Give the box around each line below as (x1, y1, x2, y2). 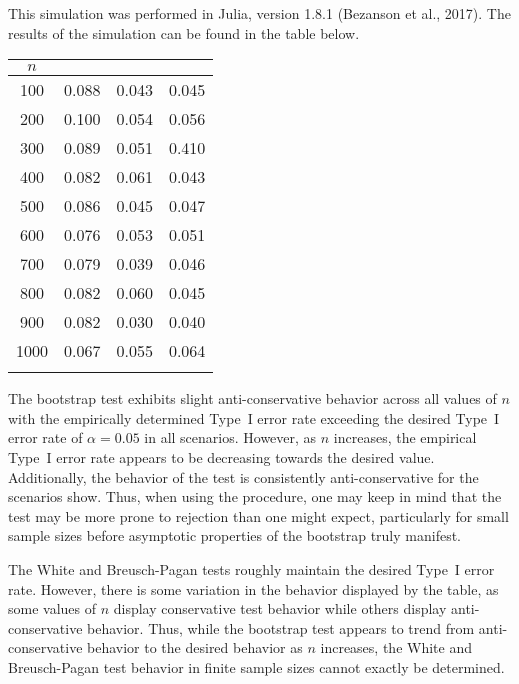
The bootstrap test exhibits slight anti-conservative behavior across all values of (8, 388, 497, 409)
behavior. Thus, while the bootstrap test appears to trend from (87, 617, 475, 638)
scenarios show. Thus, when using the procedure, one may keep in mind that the (8, 486, 502, 507)
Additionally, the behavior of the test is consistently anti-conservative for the (8, 466, 479, 487)
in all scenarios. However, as (144, 427, 317, 448)
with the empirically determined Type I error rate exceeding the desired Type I (8, 407, 500, 428)
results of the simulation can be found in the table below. (8, 22, 360, 43)
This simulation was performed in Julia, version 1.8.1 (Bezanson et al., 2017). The (8, 3, 511, 23)
